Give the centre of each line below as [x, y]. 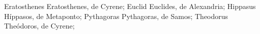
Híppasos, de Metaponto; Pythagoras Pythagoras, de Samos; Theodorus [116, 16]
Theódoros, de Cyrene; [39, 26]
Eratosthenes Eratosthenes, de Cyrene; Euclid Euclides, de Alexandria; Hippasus [130, 6]
